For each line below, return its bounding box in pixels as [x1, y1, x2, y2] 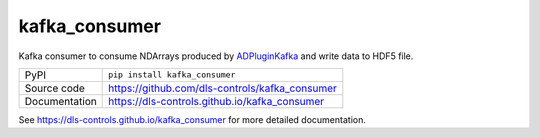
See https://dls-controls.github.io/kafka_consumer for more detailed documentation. [18, 113, 367, 125]
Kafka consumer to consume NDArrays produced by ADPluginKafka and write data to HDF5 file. [18, 50, 414, 62]
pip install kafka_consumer [108, 70, 236, 80]
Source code [24, 81, 85, 95]
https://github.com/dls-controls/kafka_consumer [108, 81, 337, 95]
